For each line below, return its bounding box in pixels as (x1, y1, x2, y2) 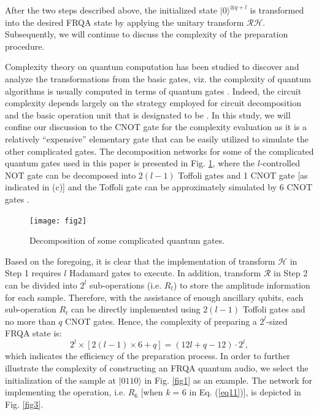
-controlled (259, 157, 300, 169)
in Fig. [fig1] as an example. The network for (144, 373, 312, 386)
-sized (266, 314, 288, 327)
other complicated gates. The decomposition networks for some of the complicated (5, 144, 314, 157)
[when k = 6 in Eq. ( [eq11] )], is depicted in (140, 386, 301, 398)
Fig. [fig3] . (5, 397, 44, 410)
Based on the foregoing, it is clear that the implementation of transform (5, 254, 275, 267)
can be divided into (5, 278, 77, 291)
